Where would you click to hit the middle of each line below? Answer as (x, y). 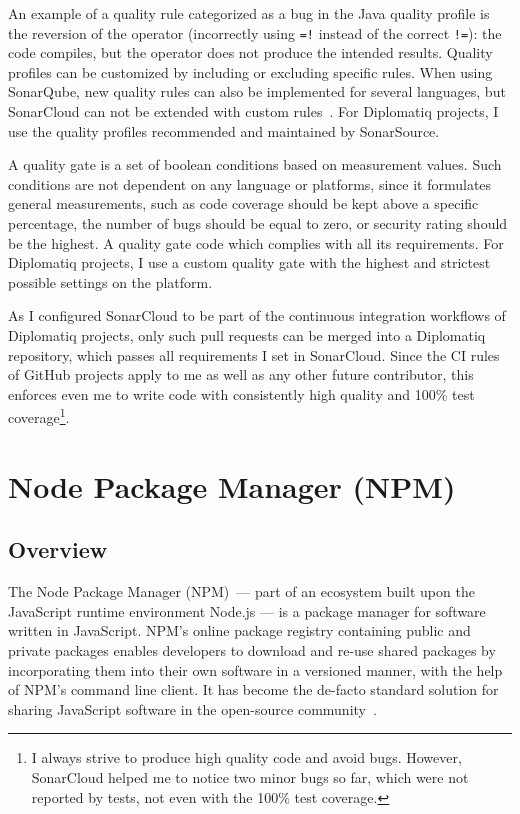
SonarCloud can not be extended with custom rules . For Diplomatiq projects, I (253, 111)
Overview (58, 549)
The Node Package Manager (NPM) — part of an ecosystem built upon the (241, 591)
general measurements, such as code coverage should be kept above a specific (243, 203)
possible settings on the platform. (110, 281)
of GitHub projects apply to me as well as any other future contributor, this (241, 374)
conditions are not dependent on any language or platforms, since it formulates (250, 183)
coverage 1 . (39, 415)
